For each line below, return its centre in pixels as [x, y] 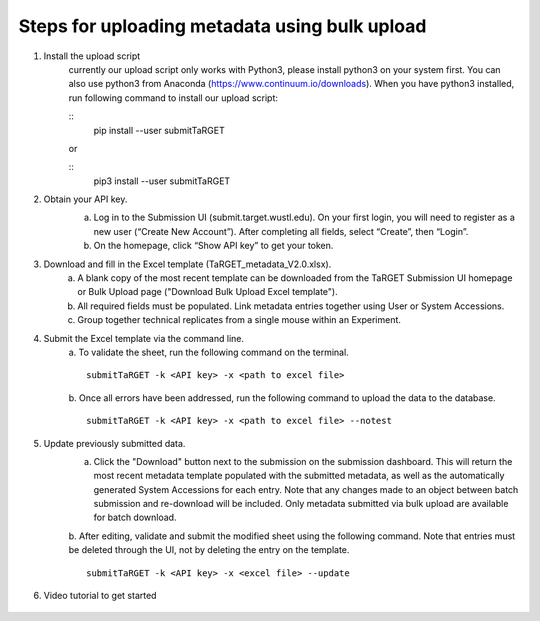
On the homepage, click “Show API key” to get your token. [213, 246]
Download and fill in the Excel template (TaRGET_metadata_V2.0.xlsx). [187, 264]
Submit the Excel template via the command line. [144, 338]
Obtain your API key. [85, 199]
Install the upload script [92, 56]
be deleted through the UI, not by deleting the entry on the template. [209, 550]
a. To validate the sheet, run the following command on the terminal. [208, 352]
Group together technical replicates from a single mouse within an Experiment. [239, 320]
